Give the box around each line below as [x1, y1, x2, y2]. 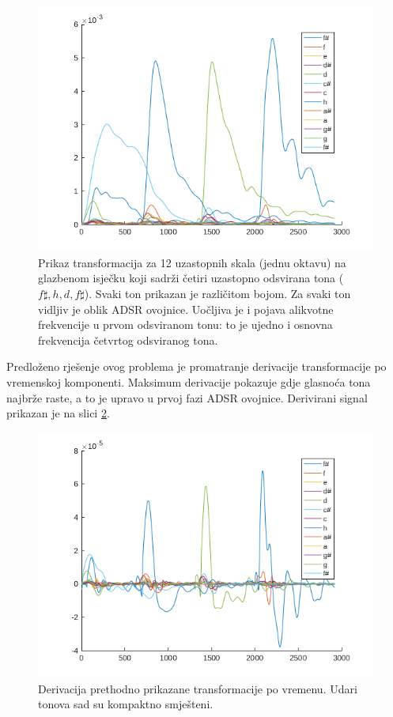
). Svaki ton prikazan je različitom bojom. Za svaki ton [84, 285, 351, 301]
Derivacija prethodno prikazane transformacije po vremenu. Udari [38, 680, 357, 696]
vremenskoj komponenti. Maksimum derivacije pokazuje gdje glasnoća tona [6, 373, 371, 390]
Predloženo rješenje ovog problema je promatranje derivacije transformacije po [6, 358, 387, 375]
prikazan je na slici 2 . [6, 405, 110, 421]
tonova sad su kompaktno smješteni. [38, 696, 214, 712]
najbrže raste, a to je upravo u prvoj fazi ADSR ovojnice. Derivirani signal [6, 389, 368, 406]
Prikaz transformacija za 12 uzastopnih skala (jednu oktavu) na [38, 254, 346, 270]
